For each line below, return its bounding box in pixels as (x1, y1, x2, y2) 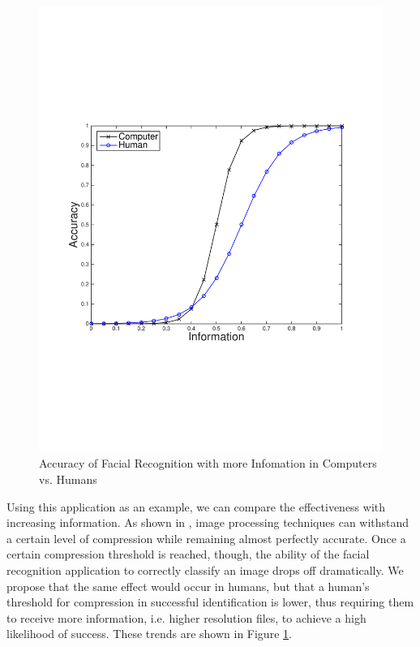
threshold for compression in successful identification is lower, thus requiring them (6, 593, 414, 610)
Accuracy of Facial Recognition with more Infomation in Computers (39, 455, 377, 472)
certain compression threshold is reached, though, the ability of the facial (6, 546, 370, 563)
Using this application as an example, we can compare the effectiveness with (6, 498, 386, 515)
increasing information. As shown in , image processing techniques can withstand (6, 514, 409, 531)
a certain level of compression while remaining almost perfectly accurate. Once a (6, 529, 406, 546)
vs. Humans (39, 471, 97, 488)
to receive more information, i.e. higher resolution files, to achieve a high (6, 609, 366, 626)
